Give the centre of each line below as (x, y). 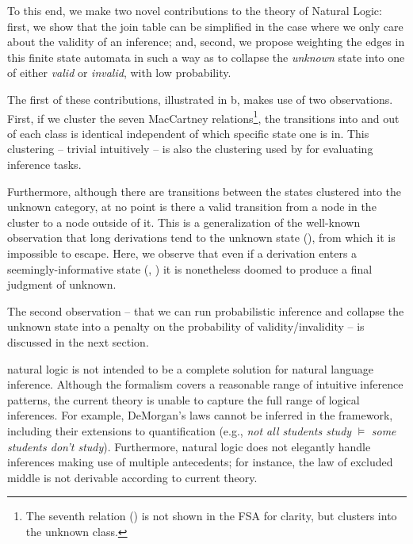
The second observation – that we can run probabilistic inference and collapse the (206, 310)
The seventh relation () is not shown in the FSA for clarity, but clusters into (211, 516)
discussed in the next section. (78, 341)
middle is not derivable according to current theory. (132, 477)
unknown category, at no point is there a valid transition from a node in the (192, 207)
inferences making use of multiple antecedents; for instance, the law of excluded (200, 462)
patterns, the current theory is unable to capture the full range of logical (184, 399)
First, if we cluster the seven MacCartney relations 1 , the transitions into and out (203, 117)
